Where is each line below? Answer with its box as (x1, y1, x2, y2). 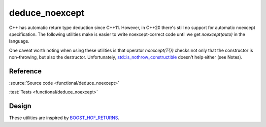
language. (9, 38, 30, 44)
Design (9, 102, 32, 110)
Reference (9, 67, 42, 75)
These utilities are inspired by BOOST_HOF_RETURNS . (9, 115, 120, 121)
